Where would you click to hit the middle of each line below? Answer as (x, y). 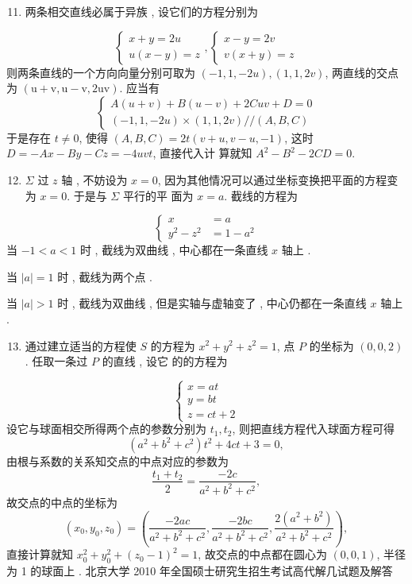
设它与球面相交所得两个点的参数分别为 (106, 429)
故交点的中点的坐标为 (62, 502)
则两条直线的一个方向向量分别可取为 (101, 72)
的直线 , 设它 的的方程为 (165, 361)
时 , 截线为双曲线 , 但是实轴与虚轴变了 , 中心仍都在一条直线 (212, 303)
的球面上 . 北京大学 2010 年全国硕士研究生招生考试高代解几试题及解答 (212, 571)
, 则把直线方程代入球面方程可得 (313, 429)
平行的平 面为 (158, 195)
